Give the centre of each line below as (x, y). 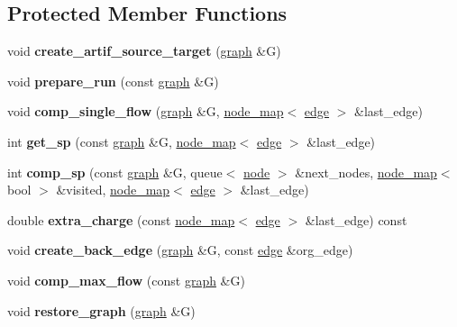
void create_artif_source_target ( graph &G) (144, 51)
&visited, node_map (113, 190)
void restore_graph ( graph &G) (101, 310)
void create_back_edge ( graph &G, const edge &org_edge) (180, 250)
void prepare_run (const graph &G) (113, 81)
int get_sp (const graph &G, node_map (122, 141)
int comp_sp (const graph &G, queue (115, 172)
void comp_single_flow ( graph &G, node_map (146, 111)
